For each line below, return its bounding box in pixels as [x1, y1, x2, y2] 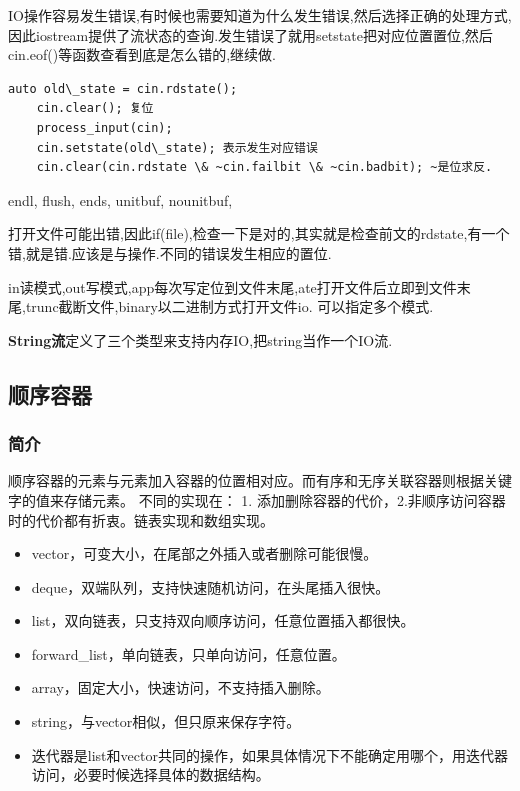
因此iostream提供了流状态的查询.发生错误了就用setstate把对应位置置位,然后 [8, 24, 493, 45]
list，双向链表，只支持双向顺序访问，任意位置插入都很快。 [31, 610, 415, 631]
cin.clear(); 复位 [36, 101, 154, 116]
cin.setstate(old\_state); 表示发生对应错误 [36, 140, 318, 155]
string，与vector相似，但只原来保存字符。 [31, 711, 301, 732]
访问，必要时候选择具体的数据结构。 [31, 764, 270, 785]
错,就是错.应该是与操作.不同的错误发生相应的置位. [8, 242, 332, 263]
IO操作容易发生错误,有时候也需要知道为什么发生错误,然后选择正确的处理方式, [8, 5, 512, 25]
